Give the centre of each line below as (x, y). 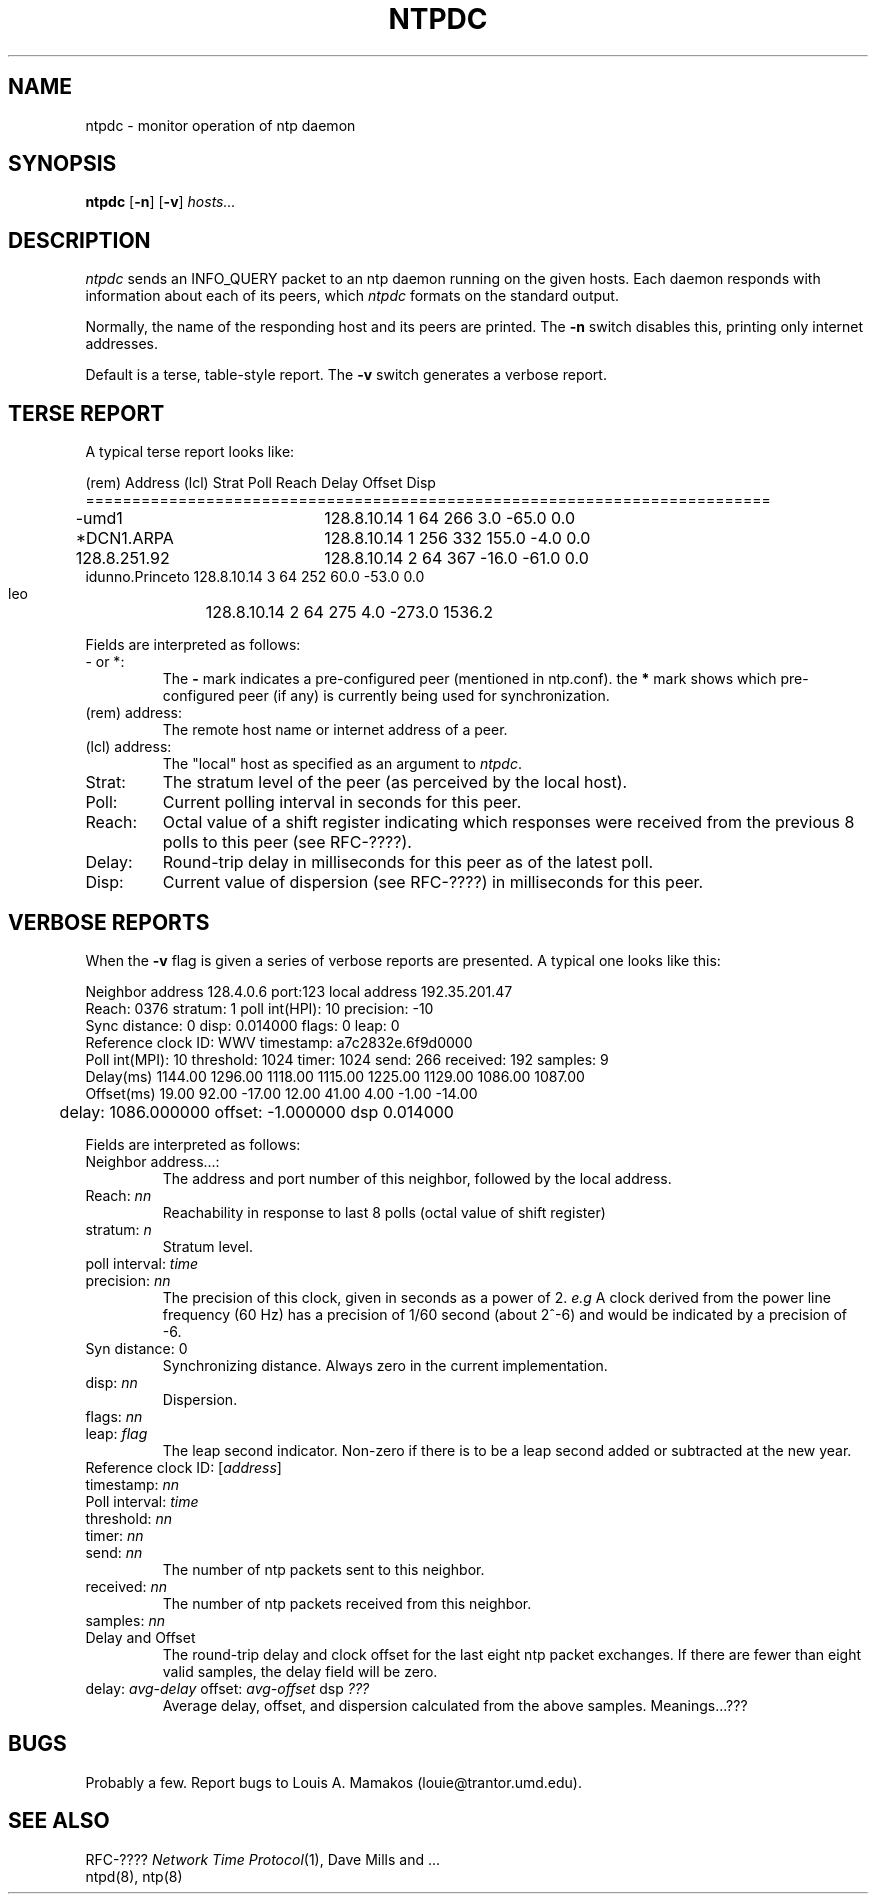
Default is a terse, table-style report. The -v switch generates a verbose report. (346, 375)
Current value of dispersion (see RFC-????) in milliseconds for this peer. (433, 882)
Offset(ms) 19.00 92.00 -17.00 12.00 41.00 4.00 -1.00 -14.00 (281, 1093)
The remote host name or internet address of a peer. (335, 730)
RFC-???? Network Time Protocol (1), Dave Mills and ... (263, 1859)
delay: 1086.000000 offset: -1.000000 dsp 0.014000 (256, 1111)
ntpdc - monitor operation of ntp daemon (220, 125)
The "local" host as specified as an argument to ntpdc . (342, 764)
